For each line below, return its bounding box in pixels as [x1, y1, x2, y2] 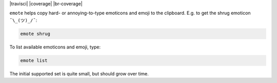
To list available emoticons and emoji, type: [9, 44, 101, 50]
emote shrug [20, 31, 51, 37]
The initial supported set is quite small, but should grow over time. [9, 70, 149, 76]
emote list [20, 58, 48, 63]
